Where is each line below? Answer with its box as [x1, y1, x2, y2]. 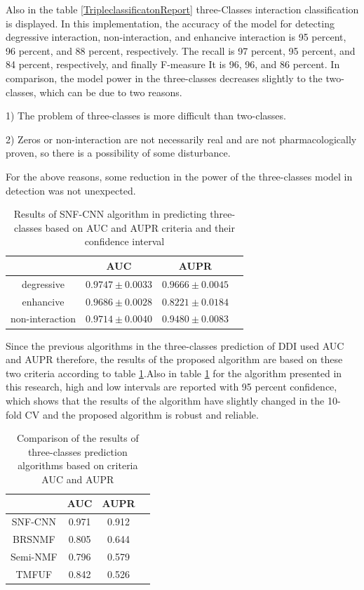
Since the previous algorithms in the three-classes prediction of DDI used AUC [6, 338, 344, 353]
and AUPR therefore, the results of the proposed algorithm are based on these [6, 352, 343, 367]
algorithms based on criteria [18, 458, 138, 473]
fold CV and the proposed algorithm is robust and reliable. [6, 407, 259, 421]
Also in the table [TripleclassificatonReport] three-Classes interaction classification [6, 2, 359, 16]
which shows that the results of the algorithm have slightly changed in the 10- [6, 393, 341, 407]
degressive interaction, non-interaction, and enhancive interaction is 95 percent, [6, 29, 346, 44]
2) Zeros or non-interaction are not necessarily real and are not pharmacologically [6, 131, 357, 146]
